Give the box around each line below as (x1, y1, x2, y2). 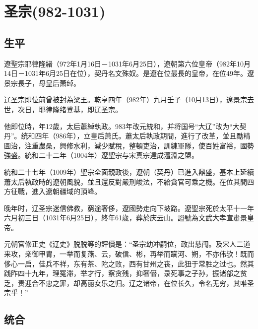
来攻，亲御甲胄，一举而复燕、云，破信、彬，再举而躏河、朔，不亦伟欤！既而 (4, 249, 254, 259)
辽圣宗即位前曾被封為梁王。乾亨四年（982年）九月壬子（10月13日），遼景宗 (4, 94, 247, 105)
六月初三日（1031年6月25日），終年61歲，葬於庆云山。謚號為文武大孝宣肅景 (4, 212, 247, 223)
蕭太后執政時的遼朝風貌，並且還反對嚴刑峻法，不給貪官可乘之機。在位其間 (4, 176, 247, 187)
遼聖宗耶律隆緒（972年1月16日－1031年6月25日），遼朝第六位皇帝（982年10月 (4, 58, 251, 68)
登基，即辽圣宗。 (66, 104, 122, 114)
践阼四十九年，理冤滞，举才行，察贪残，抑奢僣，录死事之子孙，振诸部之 (4, 268, 240, 278)
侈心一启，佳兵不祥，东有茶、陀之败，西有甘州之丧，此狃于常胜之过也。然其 (4, 258, 254, 268)
